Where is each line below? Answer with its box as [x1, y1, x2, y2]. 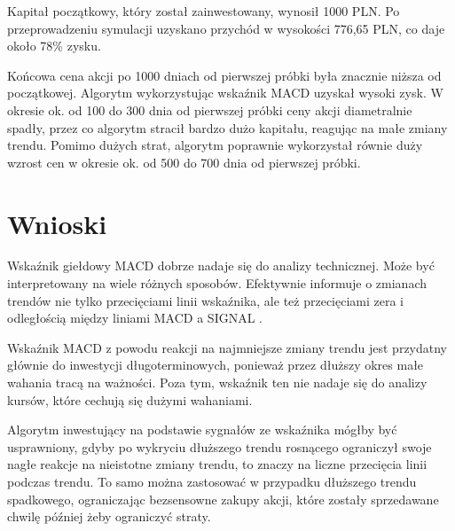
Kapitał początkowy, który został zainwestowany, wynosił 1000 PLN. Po [7, 2, 400, 20]
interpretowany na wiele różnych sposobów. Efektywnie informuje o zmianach [7, 274, 428, 293]
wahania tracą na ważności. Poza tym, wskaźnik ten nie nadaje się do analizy [7, 373, 428, 392]
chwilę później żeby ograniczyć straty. [7, 507, 211, 526]
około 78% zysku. [7, 36, 101, 55]
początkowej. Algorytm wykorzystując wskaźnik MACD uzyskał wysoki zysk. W [7, 83, 443, 102]
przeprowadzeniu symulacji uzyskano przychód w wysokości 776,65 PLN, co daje [7, 19, 445, 37]
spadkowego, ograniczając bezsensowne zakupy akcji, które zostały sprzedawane [7, 489, 439, 508]
